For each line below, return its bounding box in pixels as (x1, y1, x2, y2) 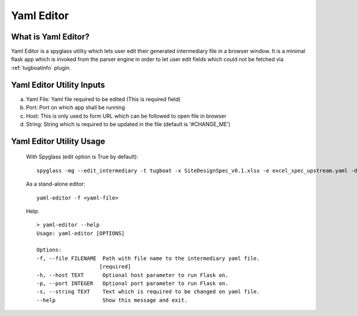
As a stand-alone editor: (26, 180, 86, 188)
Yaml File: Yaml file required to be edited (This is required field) (26, 96, 181, 103)
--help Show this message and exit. (36, 296, 188, 303)
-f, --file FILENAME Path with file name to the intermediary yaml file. (36, 254, 260, 262)
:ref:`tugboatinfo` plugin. (11, 64, 71, 71)
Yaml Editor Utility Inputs (11, 79, 106, 90)
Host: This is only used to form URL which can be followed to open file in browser (26, 112, 227, 119)
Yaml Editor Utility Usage (11, 136, 106, 146)
